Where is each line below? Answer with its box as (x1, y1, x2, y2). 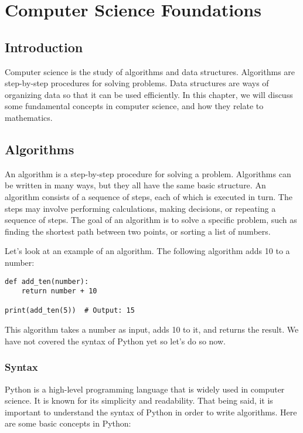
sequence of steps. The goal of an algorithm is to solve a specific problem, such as (5, 214, 297, 226)
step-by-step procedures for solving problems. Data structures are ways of (5, 77, 269, 89)
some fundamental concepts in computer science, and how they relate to (5, 100, 264, 112)
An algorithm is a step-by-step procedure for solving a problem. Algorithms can (5, 167, 291, 180)
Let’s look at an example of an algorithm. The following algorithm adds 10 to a (5, 245, 290, 257)
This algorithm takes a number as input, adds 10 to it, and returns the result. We (5, 323, 299, 336)
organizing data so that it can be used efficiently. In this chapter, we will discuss (5, 88, 293, 100)
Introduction (5, 38, 83, 56)
